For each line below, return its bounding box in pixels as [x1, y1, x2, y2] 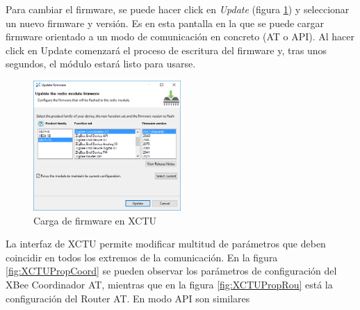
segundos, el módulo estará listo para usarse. [6, 56, 196, 71]
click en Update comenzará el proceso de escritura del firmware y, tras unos [6, 42, 327, 57]
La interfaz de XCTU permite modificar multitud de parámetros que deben [6, 236, 326, 251]
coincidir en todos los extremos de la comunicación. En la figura [6, 250, 278, 264]
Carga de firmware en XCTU [33, 213, 157, 227]
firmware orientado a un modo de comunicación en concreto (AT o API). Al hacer [6, 29, 355, 44]
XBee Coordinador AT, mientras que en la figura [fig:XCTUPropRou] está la [6, 277, 333, 292]
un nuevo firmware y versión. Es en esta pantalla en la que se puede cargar [6, 15, 324, 30]
